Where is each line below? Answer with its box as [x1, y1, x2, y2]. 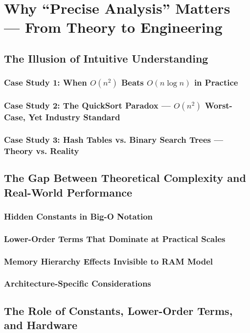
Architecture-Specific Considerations [4, 277, 151, 289]
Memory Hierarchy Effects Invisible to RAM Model [4, 255, 213, 267]
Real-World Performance [4, 184, 133, 200]
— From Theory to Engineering [4, 17, 223, 37]
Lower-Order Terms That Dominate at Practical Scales [4, 232, 226, 244]
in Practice [194, 76, 238, 89]
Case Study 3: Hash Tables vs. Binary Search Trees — [4, 133, 224, 145]
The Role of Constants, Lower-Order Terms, [4, 303, 233, 318]
